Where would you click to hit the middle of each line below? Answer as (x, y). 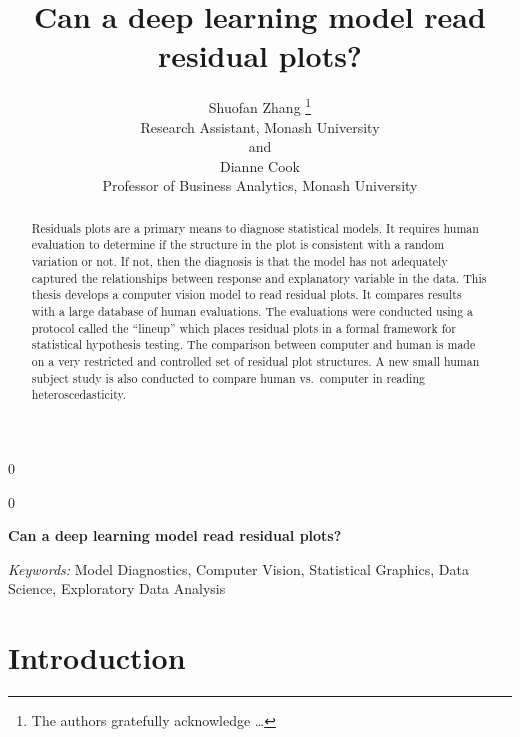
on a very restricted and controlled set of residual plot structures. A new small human (255, 360)
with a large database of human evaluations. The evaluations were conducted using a (252, 311)
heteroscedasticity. (79, 394)
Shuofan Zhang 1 (260, 105)
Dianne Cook (260, 165)
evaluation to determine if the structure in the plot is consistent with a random (238, 244)
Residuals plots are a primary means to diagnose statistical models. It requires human (255, 227)
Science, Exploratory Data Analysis (117, 588)
